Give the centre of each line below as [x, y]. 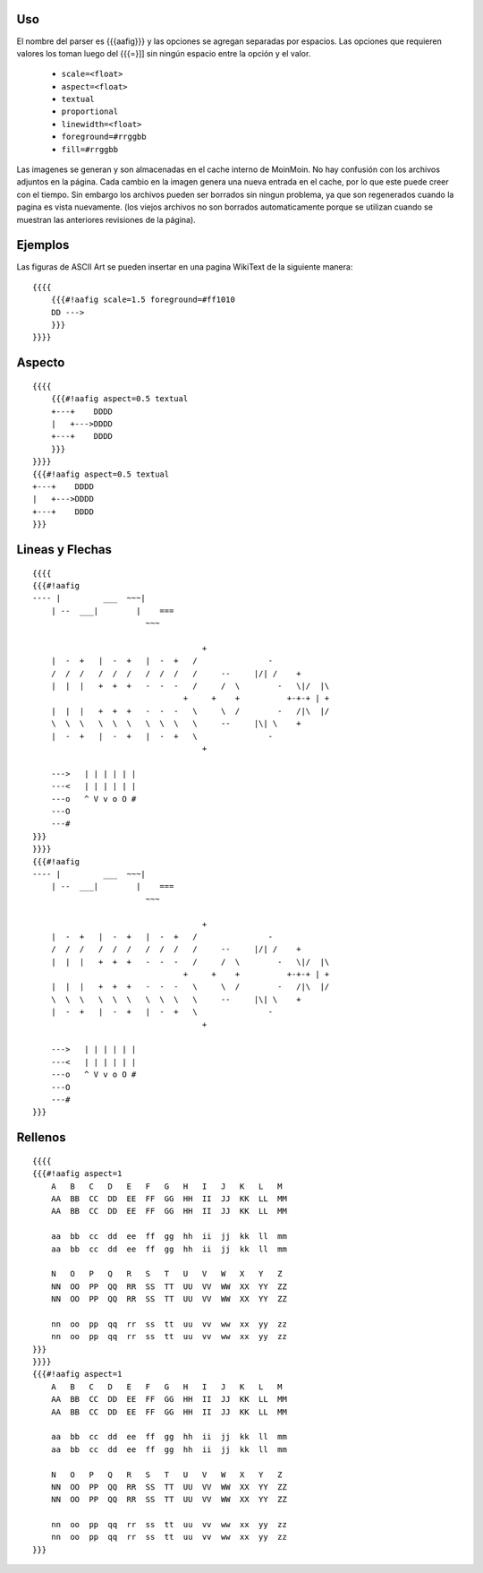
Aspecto [41, 363]
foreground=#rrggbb [104, 137]
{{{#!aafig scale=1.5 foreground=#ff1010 [143, 300]
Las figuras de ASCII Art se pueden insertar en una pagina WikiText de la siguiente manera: [185, 266]
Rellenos [41, 1138]
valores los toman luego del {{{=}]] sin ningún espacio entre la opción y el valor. [164, 53]
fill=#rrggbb [90, 149]
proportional [90, 112]
